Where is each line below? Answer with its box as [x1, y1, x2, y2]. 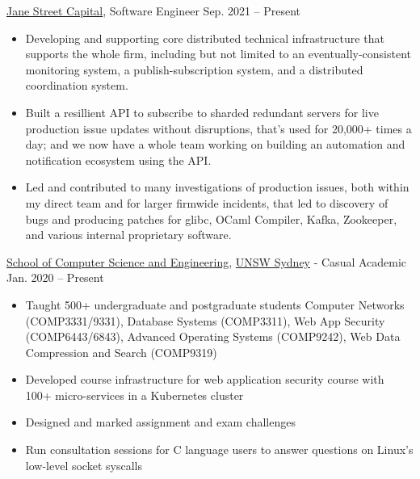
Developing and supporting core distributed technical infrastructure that [25, 29, 384, 46]
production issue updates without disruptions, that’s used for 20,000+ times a [25, 120, 412, 137]
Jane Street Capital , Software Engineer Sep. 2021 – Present [6, 2, 301, 19]
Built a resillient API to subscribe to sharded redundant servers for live [25, 103, 379, 120]
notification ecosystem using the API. [25, 151, 212, 168]
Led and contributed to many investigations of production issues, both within [25, 179, 409, 195]
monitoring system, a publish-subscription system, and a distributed [25, 61, 363, 78]
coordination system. [25, 77, 128, 94]
